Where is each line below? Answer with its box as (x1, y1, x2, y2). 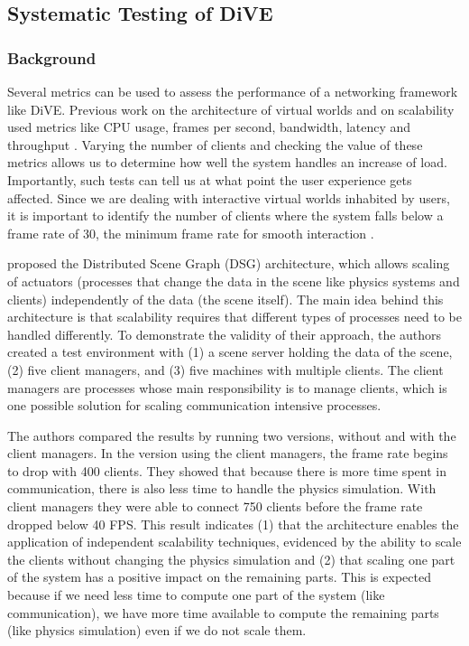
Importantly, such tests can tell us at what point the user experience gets (7, 170, 412, 189)
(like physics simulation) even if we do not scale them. (7, 621, 307, 640)
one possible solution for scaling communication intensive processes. (7, 396, 382, 415)
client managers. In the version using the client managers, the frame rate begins (7, 444, 448, 463)
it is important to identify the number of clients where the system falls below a (7, 206, 444, 225)
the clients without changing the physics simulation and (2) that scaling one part (7, 549, 455, 568)
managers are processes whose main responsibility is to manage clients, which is (7, 378, 447, 397)
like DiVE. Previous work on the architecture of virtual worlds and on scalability (7, 99, 455, 118)
